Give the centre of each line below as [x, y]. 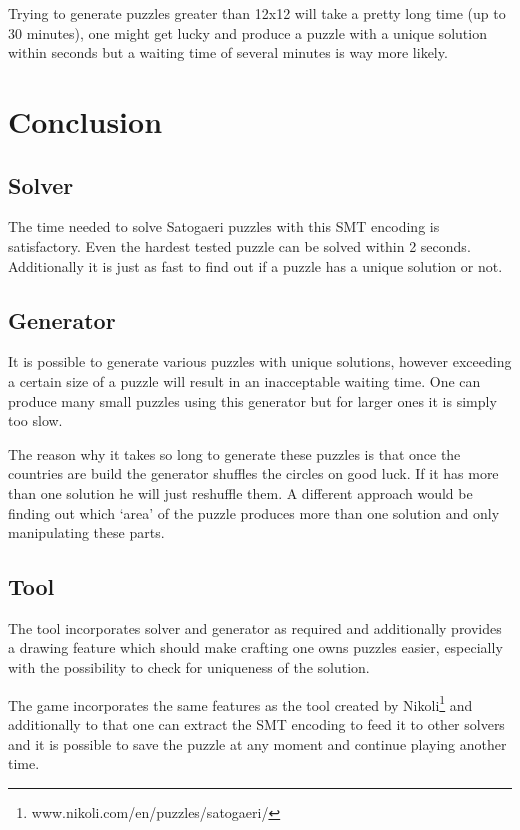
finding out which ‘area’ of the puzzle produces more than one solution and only [254, 512]
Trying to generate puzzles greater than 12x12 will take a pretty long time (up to [257, 13]
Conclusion [85, 120]
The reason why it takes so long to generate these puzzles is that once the [234, 453]
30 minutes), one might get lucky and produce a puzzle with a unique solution [247, 32]
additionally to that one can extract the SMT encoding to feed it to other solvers [256, 723]
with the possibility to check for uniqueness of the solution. [189, 667]
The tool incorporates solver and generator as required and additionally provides [255, 627]
